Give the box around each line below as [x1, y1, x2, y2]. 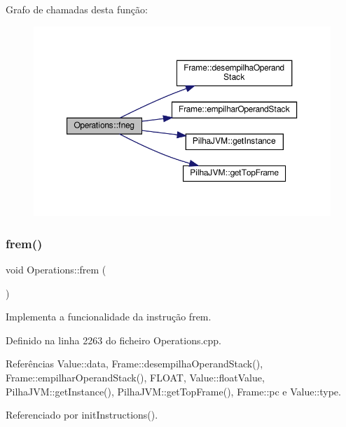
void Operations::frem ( [6, 262, 106, 276]
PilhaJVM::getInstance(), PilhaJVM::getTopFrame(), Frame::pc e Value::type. [6, 384, 341, 398]
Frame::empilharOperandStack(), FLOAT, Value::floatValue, [6, 370, 265, 384]
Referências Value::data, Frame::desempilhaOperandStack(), [6, 356, 263, 371]
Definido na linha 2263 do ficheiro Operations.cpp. [6, 332, 222, 347]
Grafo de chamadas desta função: [6, 2, 148, 16]
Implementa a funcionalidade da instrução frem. [6, 309, 212, 324]
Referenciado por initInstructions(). [6, 407, 158, 422]
